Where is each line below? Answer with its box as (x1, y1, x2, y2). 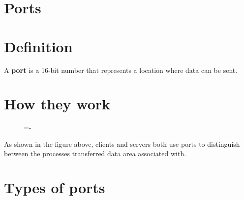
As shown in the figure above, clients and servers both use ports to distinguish (4, 138, 240, 149)
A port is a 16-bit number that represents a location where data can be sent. (4, 65, 238, 75)
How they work (4, 94, 111, 114)
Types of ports (4, 177, 105, 198)
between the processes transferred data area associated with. (4, 148, 186, 159)
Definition (4, 36, 73, 56)
